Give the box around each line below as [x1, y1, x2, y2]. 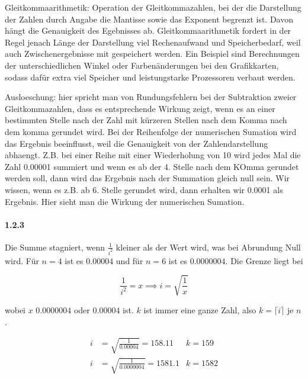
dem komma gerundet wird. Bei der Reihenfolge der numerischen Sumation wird [5, 125, 297, 137]
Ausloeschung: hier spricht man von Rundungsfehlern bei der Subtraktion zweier [5, 91, 297, 103]
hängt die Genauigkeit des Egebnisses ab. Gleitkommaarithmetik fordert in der [5, 24, 291, 37]
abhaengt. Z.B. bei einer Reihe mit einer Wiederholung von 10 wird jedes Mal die [5, 149, 301, 161]
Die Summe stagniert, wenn [5, 240, 105, 253]
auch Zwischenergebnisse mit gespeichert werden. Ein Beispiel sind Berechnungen [5, 47, 300, 60]
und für [115, 254, 143, 266]
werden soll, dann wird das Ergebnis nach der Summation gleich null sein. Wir [5, 172, 290, 184]
